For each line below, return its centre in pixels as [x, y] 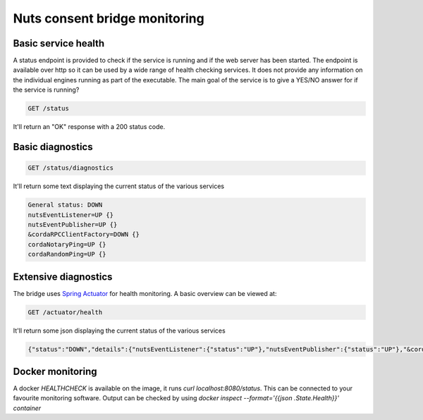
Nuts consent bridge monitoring [109, 18]
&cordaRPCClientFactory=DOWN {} [84, 235]
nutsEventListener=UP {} [71, 215]
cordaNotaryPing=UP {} [67, 244]
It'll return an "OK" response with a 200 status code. [89, 127]
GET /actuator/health [65, 312]
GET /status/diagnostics [71, 168]
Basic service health [59, 43]
